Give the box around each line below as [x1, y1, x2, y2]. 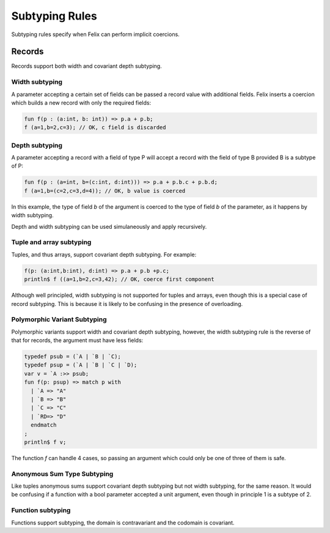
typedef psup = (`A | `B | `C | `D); [24, 362, 137, 368]
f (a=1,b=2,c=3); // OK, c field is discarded [24, 124, 166, 131]
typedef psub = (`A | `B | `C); [24, 353, 122, 360]
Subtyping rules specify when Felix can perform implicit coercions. [11, 31, 180, 38]
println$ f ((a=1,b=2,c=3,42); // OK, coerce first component [24, 276, 215, 283]
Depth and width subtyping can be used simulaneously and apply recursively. [11, 223, 207, 230]
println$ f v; [24, 438, 67, 445]
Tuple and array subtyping [11, 238, 92, 247]
